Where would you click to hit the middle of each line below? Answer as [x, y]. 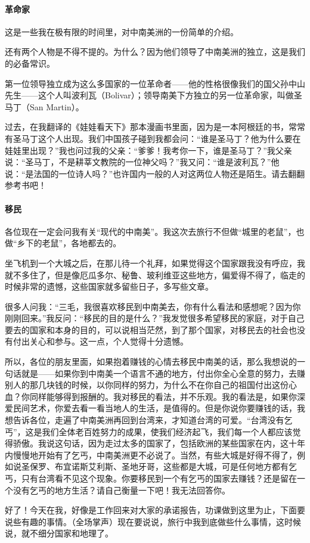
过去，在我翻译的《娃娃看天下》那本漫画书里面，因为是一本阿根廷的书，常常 [155, 127]
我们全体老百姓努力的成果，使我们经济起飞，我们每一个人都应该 [167, 431]
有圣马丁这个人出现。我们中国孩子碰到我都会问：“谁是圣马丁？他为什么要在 [153, 138]
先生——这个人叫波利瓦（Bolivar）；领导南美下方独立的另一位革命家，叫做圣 [154, 95]
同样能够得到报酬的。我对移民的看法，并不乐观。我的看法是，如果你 [163, 396]
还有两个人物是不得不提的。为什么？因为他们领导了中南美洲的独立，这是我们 [155, 52]
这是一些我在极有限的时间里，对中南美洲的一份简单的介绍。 [122, 31]
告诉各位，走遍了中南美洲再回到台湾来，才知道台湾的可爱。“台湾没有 [148, 420]
